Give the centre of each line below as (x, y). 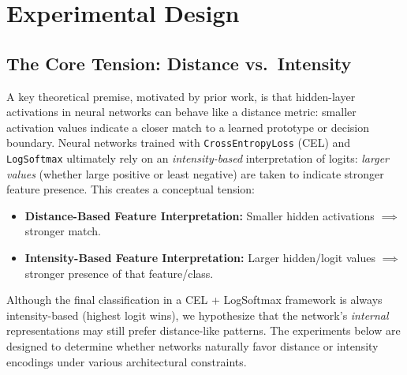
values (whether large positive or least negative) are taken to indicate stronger (195, 173)
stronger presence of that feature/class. (119, 273)
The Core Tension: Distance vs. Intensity (179, 63)
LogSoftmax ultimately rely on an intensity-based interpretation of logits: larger (198, 158)
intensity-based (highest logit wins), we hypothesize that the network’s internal (198, 315)
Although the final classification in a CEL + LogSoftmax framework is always (194, 300)
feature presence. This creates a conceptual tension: (131, 189)
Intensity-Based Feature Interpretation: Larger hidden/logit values (200, 258)
